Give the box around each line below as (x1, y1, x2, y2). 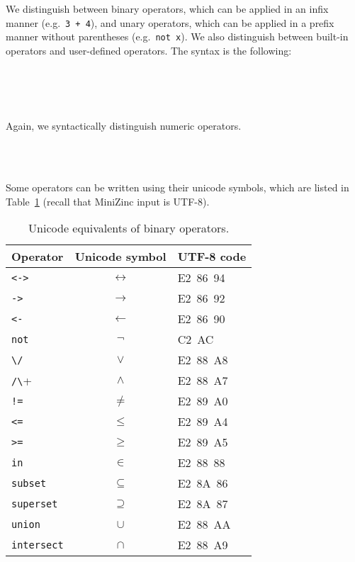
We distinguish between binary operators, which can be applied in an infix (6, 1, 329, 16)
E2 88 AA (177, 516, 231, 533)
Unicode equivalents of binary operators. (28, 220, 230, 237)
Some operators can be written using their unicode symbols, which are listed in (6, 180, 349, 195)
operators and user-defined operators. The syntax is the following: (6, 43, 292, 57)
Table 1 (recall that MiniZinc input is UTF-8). (6, 193, 210, 208)
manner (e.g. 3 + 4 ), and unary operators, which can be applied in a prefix (6, 15, 334, 30)
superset (11, 498, 58, 510)
